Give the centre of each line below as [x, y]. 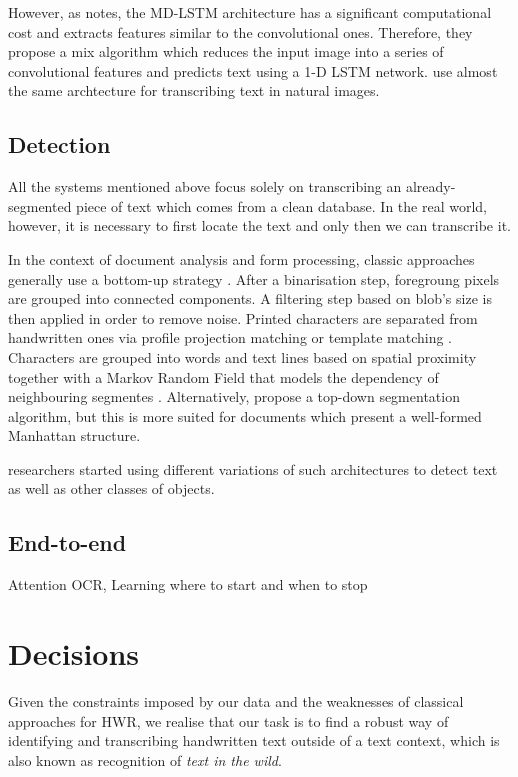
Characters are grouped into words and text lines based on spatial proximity [242, 356]
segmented [40, 205]
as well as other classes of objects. [111, 488]
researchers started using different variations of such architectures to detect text [253, 468]
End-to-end [67, 542]
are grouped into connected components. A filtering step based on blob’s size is [250, 298]
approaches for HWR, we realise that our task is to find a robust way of [228, 720]
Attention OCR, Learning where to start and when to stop [188, 584]
